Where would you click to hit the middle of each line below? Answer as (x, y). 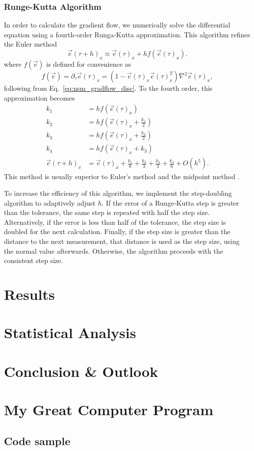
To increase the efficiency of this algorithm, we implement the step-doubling (118, 193)
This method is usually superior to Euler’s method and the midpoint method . (122, 176)
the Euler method (30, 44)
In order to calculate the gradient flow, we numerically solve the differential (117, 25)
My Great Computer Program (109, 409)
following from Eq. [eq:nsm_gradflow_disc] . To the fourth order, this (108, 88)
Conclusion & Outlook (81, 371)
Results (29, 294)
